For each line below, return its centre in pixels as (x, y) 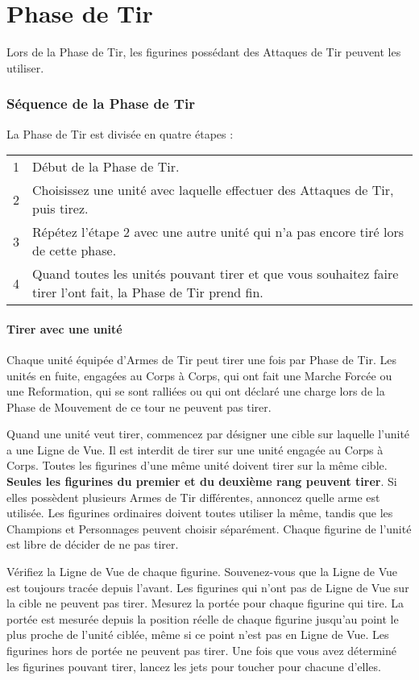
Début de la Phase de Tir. (106, 167)
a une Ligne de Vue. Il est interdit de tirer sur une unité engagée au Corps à (195, 449)
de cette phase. (75, 251)
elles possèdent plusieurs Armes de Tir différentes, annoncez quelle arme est (193, 497)
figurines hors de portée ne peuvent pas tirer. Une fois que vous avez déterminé (201, 651)
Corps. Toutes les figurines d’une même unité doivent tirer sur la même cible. (197, 465)
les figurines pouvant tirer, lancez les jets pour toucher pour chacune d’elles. (194, 666)
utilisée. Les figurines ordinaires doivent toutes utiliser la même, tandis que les (200, 513)
